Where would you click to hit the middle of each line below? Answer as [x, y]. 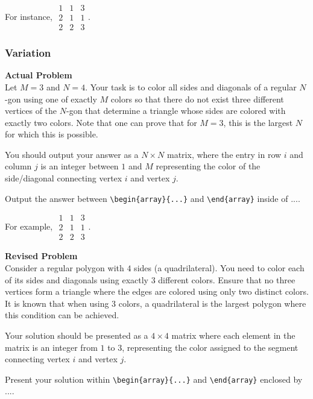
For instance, [29, 16]
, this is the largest [258, 122]
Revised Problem [41, 256]
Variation [28, 53]
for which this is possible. [52, 134]
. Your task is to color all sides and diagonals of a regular [191, 86]
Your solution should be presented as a [77, 335]
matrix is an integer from [51, 347]
